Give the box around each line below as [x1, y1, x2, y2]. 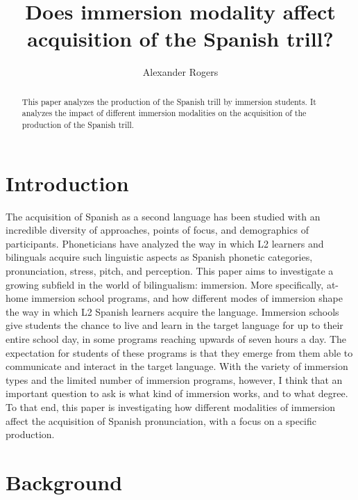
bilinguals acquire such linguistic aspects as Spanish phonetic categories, [6, 250, 313, 264]
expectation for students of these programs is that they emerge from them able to [6, 345, 353, 360]
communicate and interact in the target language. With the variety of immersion [6, 359, 348, 373]
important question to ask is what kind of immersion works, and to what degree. [6, 386, 348, 401]
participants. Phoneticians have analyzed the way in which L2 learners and [6, 236, 324, 250]
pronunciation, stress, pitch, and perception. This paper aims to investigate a [6, 263, 334, 277]
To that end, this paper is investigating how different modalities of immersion [6, 399, 335, 414]
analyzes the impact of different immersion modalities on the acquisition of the [22, 107, 307, 119]
